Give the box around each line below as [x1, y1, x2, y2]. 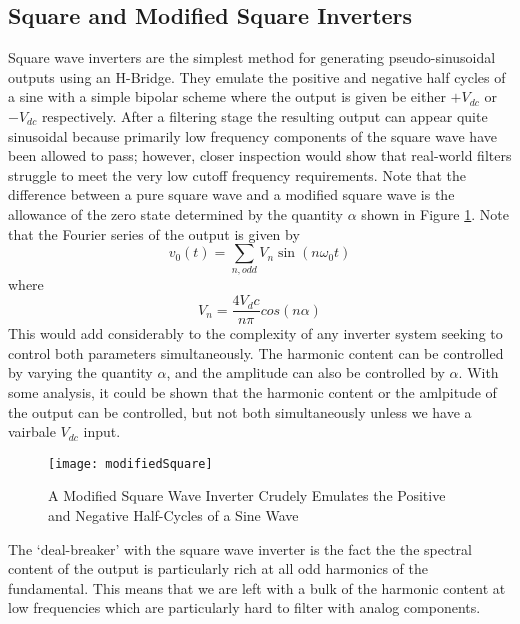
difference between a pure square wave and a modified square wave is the [8, 184, 455, 205]
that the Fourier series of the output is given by [8, 223, 300, 244]
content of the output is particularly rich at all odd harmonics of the [8, 558, 428, 579]
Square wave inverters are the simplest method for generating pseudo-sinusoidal [8, 47, 496, 68]
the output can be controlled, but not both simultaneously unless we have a [8, 401, 472, 422]
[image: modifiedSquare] [48, 456, 213, 471]
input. [83, 421, 121, 442]
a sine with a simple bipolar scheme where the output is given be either [8, 86, 446, 107]
